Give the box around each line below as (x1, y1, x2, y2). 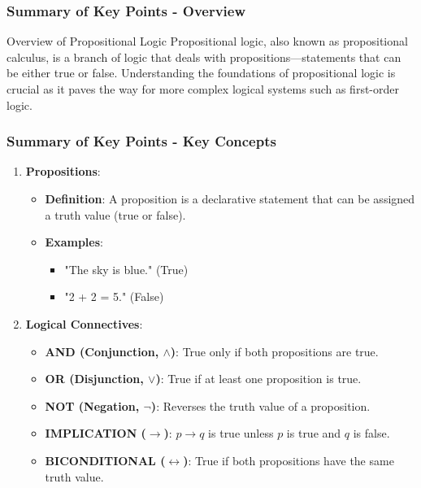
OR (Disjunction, (45, 370, 144, 387)
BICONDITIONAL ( (45, 451, 166, 468)
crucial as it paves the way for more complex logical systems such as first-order (7, 81, 399, 97)
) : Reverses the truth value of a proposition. (150, 397, 371, 414)
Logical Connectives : (25, 315, 143, 332)
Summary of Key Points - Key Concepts (7, 131, 276, 151)
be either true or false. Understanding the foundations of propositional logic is (7, 64, 396, 81)
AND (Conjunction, (45, 342, 159, 359)
